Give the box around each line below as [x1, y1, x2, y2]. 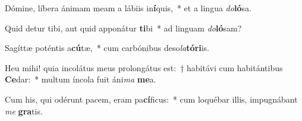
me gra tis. [5, 104, 43, 117]
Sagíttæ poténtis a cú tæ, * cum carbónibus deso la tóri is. [5, 42, 209, 54]
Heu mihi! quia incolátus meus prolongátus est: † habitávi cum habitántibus [5, 61, 283, 74]
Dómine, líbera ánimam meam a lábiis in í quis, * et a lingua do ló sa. [5, 2, 251, 14]
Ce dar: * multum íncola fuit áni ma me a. [5, 73, 156, 85]
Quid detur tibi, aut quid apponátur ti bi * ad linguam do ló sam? [5, 21, 242, 34]
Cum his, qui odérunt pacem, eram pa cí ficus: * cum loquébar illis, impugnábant [5, 93, 298, 105]
